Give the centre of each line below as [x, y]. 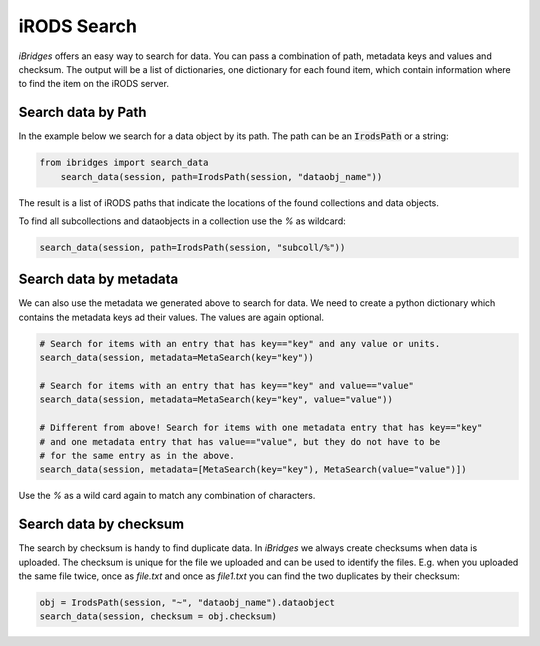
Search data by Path [82, 112]
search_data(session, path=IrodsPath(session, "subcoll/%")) [192, 247]
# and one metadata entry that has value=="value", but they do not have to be [240, 441]
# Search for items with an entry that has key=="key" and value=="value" [227, 386]
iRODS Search [77, 26]
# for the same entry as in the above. [137, 455]
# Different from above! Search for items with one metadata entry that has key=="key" [261, 428]
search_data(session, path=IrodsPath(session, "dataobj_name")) [221, 176]
